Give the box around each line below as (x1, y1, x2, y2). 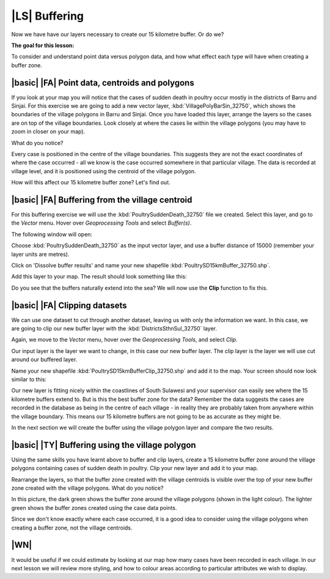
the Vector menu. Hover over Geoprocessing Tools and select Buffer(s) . (11, 219, 192, 226)
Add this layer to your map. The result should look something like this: (11, 273, 187, 280)
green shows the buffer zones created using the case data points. (11, 504, 177, 511)
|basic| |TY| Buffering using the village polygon (11, 439, 196, 450)
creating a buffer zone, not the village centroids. (11, 524, 133, 531)
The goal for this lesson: (11, 42, 75, 49)
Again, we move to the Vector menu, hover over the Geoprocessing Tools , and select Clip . (11, 336, 238, 343)
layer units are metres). (11, 250, 70, 258)
